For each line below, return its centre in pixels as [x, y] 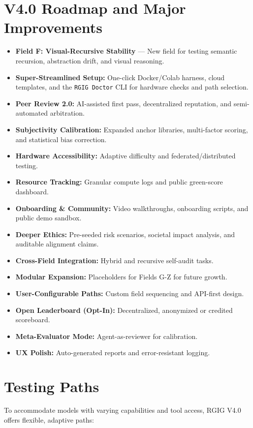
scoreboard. [33, 320]
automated [32, 113]
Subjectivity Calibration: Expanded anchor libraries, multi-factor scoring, [132, 129]
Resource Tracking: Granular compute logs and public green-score [119, 182]
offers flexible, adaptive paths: [49, 419]
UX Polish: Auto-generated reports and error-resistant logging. [113, 352]
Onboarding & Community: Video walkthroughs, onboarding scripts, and [132, 208]
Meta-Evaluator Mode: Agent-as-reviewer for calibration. [107, 336]
